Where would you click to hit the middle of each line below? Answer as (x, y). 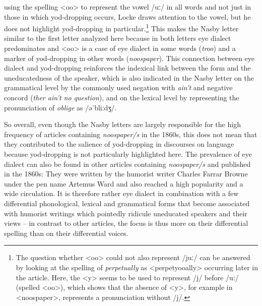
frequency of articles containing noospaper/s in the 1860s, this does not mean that (131, 134)
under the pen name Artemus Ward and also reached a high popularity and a (124, 183)
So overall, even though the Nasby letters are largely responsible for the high (122, 124)
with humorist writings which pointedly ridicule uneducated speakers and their (126, 213)
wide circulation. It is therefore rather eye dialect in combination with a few (121, 193)
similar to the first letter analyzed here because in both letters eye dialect (118, 38)
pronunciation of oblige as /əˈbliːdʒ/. (60, 107)
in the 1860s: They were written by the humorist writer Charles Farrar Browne (126, 174)
